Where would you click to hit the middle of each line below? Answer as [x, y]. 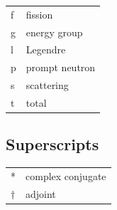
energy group [54, 32]
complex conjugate [66, 176]
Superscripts [52, 144]
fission [39, 14]
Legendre [46, 49]
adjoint [41, 193]
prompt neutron [61, 67]
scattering [47, 85]
